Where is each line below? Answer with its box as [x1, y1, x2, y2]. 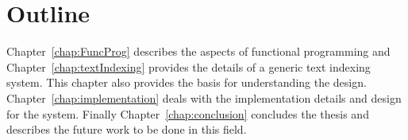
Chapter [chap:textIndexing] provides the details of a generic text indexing [6, 58, 371, 75]
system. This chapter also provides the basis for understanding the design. [6, 74, 367, 91]
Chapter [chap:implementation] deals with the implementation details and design [6, 89, 402, 106]
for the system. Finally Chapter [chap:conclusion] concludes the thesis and [6, 105, 369, 122]
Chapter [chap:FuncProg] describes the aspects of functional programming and [6, 43, 391, 60]
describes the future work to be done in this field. [6, 121, 247, 138]
